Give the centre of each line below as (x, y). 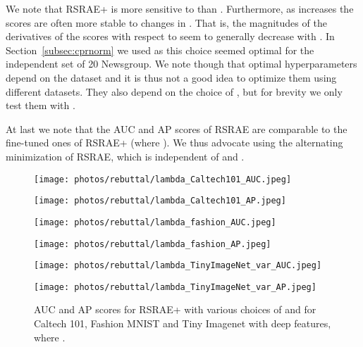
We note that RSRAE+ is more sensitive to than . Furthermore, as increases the (180, 8)
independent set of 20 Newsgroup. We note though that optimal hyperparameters (181, 64)
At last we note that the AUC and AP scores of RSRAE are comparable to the (177, 128)
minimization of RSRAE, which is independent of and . (125, 156)
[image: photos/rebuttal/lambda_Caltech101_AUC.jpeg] (163, 179)
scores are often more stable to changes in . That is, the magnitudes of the (166, 22)
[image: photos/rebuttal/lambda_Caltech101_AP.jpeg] (160, 201)
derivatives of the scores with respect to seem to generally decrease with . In (170, 36)
